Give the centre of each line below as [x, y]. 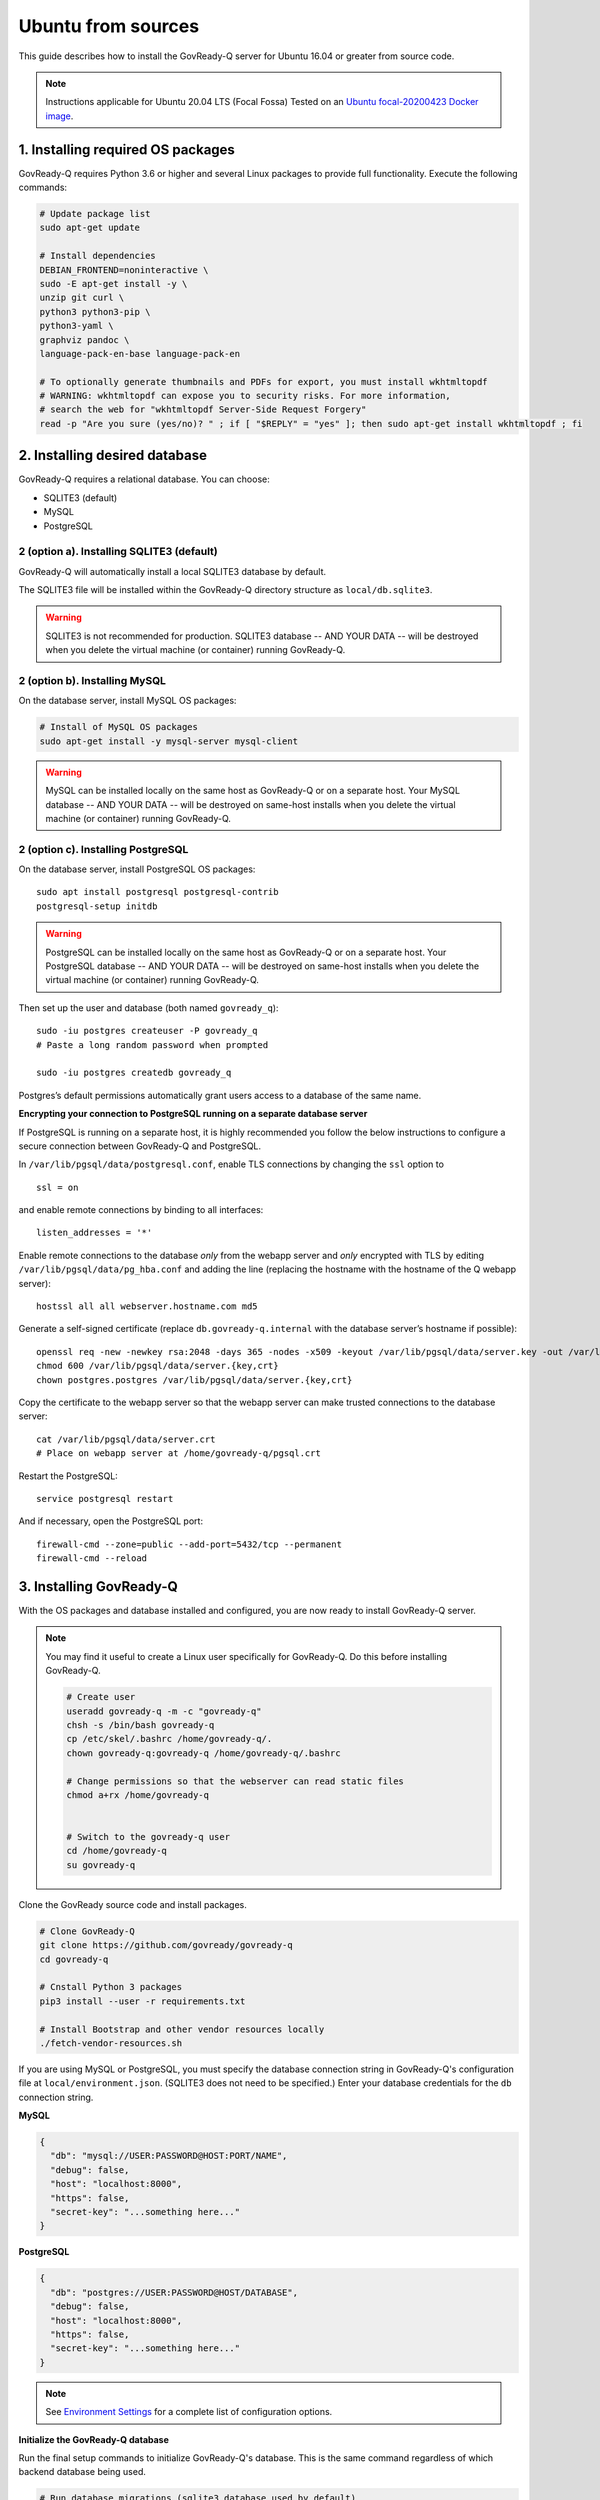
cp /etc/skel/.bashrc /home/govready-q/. [169, 1739]
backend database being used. [82, 2472]
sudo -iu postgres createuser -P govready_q [147, 1031]
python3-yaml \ [76, 326]
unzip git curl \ [82, 298]
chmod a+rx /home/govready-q [138, 1794]
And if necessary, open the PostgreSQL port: [111, 1521]
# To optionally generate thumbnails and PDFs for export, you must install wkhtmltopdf [264, 381]
